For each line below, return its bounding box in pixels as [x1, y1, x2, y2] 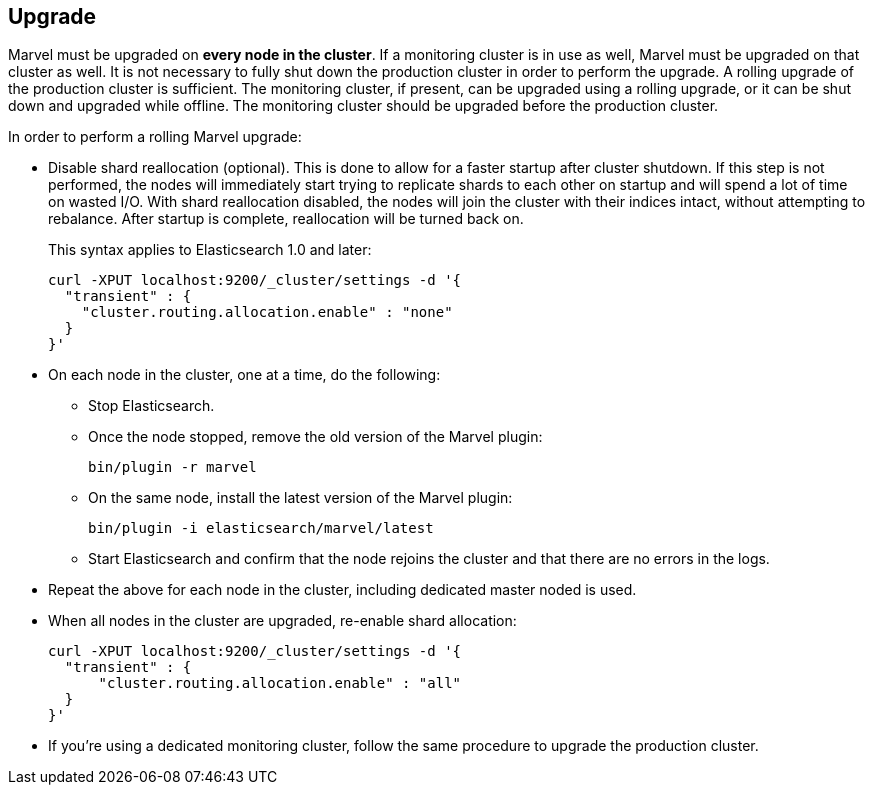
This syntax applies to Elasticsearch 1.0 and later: [48, 241, 372, 259]
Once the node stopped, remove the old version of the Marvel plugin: [88, 428, 543, 446]
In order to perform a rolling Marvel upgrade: [8, 128, 302, 146]
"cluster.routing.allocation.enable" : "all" [98, 675, 462, 692]
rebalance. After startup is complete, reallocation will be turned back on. [48, 210, 524, 228]
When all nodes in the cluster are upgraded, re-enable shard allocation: [48, 612, 517, 630]
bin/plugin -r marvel [88, 459, 257, 476]
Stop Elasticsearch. [88, 397, 215, 415]
